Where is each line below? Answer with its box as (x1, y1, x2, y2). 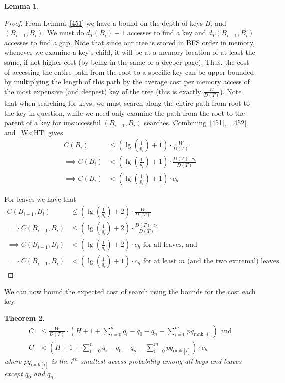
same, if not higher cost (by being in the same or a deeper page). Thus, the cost (4, 56, 249, 67)
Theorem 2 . (4, 313, 45, 323)
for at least (143, 258, 177, 265)
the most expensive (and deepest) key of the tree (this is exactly (4, 86, 201, 96)
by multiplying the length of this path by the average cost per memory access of (4, 76, 250, 87)
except (4, 368, 23, 378)
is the (51, 355, 68, 366)
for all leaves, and (143, 241, 197, 249)
